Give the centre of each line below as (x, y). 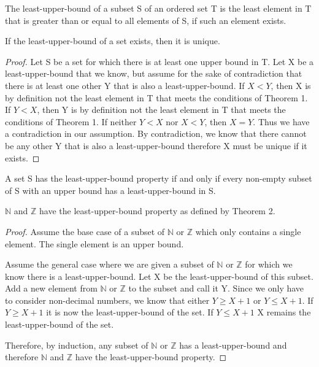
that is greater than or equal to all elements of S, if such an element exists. (146, 20)
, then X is (291, 85)
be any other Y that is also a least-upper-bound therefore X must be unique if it (156, 145)
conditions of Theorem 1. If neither (71, 121)
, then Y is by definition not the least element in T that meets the (161, 110)
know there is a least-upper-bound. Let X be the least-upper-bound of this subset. (159, 276)
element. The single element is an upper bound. (94, 243)
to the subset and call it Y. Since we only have (216, 288)
